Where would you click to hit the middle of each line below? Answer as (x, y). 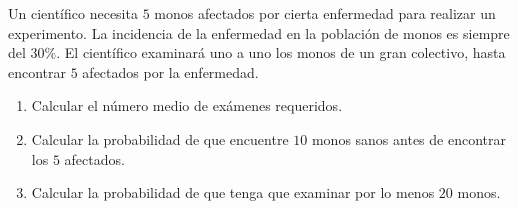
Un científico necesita (73, 13)
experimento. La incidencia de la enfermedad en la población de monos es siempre (259, 32)
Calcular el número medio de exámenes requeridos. (187, 105)
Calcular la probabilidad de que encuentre (160, 138)
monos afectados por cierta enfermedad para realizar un (325, 13)
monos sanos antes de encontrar (408, 138)
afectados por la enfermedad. (170, 71)
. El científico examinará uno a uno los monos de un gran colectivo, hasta (281, 52)
